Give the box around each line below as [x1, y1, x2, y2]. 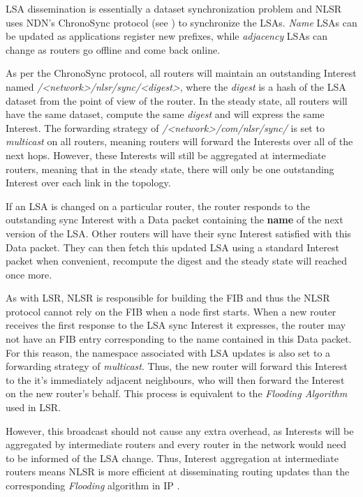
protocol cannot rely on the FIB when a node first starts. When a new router [6, 304, 336, 318]
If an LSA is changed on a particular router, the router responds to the [6, 198, 310, 213]
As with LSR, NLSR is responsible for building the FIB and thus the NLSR [6, 290, 330, 305]
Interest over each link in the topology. [6, 175, 171, 190]
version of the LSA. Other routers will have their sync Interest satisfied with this [6, 225, 351, 240]
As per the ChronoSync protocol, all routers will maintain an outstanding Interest [6, 66, 357, 80]
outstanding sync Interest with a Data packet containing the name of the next [6, 212, 343, 227]
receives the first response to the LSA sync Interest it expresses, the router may [6, 318, 346, 332]
